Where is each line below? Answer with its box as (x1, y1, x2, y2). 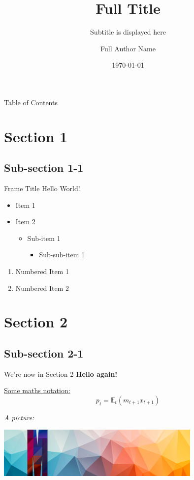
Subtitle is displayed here (90, 27, 166, 37)
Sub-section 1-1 (4, 160, 84, 175)
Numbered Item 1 (15, 266, 69, 277)
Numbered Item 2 (15, 282, 69, 293)
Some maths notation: (4, 385, 70, 396)
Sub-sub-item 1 (39, 249, 85, 260)
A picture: (4, 412, 34, 422)
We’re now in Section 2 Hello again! (4, 368, 118, 379)
